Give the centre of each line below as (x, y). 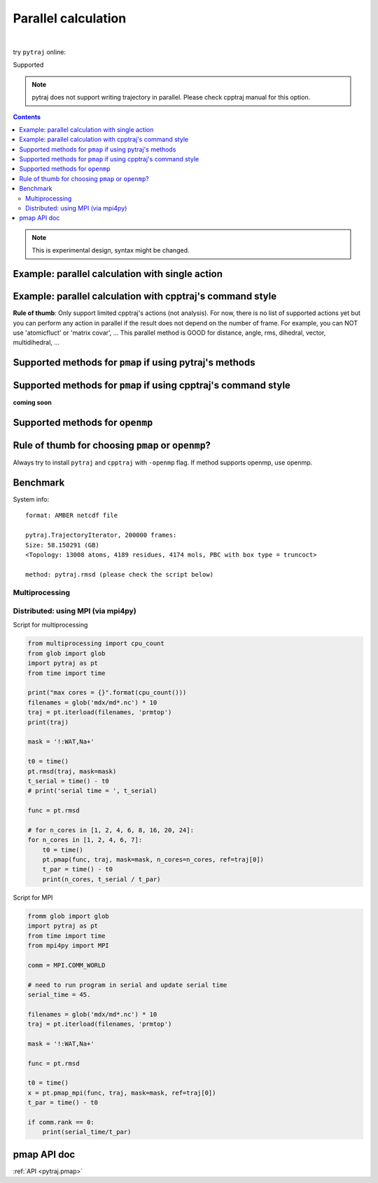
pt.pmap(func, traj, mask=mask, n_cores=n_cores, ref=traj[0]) (153, 860)
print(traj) (48, 722)
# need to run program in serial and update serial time (127, 985)
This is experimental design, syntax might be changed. (111, 250)
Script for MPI (33, 897)
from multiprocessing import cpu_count (96, 643)
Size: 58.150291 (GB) (62, 545)
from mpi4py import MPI (69, 945)
